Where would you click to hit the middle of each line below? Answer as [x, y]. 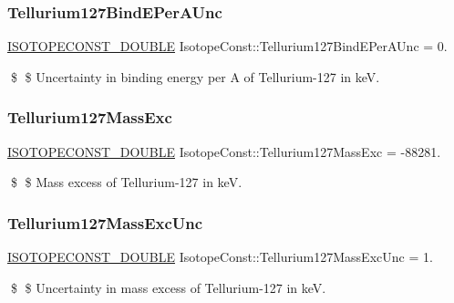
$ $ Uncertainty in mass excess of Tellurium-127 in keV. [168, 287]
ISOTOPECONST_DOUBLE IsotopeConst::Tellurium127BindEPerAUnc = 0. [227, 46]
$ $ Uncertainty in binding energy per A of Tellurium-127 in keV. [195, 76]
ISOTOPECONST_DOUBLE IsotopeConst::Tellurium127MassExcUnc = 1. [220, 257]
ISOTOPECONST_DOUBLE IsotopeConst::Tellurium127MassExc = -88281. [224, 151]
